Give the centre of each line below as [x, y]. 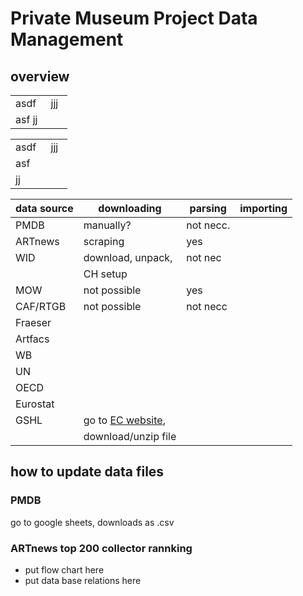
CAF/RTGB [41, 306]
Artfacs [32, 339]
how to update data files [87, 472]
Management [67, 39]
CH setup [105, 274]
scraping [104, 241]
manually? [107, 225]
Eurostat [35, 404]
